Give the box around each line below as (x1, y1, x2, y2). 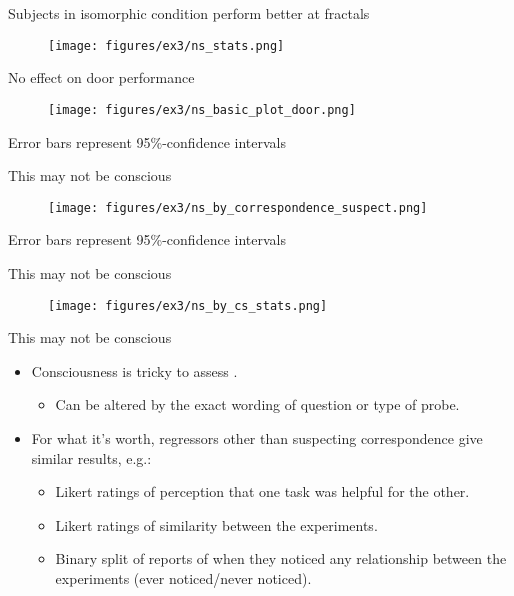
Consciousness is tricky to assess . (31, 360, 238, 381)
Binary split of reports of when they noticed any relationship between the (55, 548, 507, 569)
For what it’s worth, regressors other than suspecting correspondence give (31, 427, 483, 448)
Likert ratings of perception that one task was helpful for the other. (55, 481, 470, 502)
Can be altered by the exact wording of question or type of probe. (55, 394, 460, 415)
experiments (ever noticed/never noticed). (55, 567, 312, 588)
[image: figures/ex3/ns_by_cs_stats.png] (48, 298, 328, 313)
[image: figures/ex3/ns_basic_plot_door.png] (48, 102, 356, 117)
